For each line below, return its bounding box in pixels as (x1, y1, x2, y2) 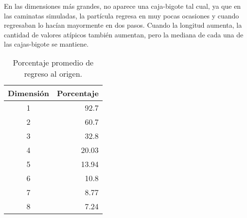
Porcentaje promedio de (13, 56, 94, 68)
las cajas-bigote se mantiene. (4, 39, 89, 49)
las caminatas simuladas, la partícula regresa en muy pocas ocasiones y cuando (4, 10, 239, 20)
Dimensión (8, 87, 49, 99)
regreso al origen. (24, 67, 83, 79)
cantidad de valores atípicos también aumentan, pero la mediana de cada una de (4, 29, 244, 39)
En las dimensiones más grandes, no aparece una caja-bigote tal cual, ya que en (4, 1, 241, 11)
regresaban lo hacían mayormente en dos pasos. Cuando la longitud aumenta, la (4, 20, 242, 30)
